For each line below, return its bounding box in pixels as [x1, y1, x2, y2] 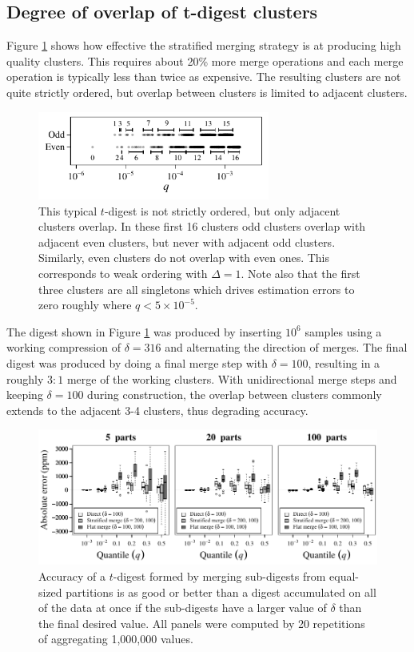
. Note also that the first [241, 264, 360, 281]
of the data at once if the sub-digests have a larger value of [38, 599, 327, 616]
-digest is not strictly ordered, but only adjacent [104, 202, 340, 219]
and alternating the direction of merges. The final [165, 339, 408, 356]
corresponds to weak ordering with [38, 264, 208, 281]
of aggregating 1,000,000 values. [38, 630, 193, 647]
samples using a [305, 323, 382, 340]
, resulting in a [308, 354, 380, 371]
